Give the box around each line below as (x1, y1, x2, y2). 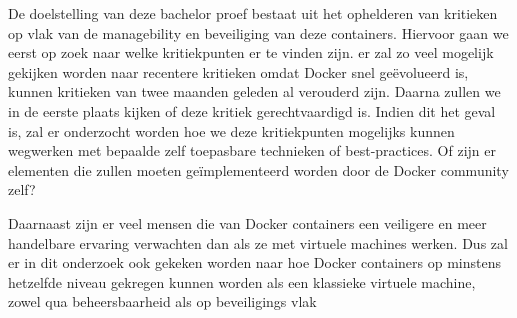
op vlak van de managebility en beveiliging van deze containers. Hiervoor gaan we (8, 22, 509, 43)
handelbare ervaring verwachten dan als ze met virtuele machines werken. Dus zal (8, 232, 508, 253)
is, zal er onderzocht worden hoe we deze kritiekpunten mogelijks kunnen (8, 120, 455, 141)
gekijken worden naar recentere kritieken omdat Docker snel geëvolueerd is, (8, 61, 469, 82)
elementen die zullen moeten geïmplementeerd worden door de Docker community (8, 159, 509, 180)
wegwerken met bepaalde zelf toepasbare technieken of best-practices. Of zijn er (8, 140, 496, 161)
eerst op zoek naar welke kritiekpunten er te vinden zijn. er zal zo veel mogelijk (8, 42, 494, 63)
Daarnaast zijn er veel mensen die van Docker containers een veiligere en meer (8, 212, 487, 233)
